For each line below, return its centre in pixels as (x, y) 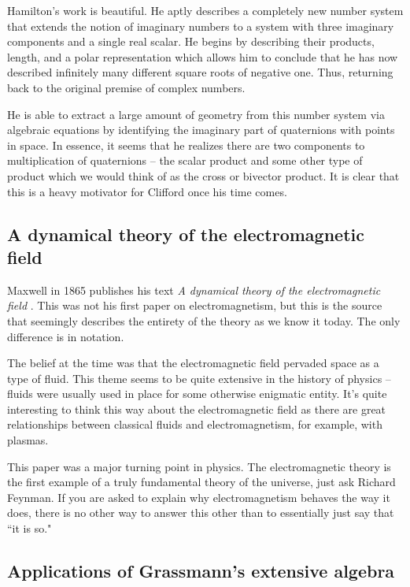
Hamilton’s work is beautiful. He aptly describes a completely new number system (205, 10)
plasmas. (28, 440)
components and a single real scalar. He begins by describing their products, (191, 41)
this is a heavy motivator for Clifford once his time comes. (147, 191)
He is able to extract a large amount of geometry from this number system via (196, 114)
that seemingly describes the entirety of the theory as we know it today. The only (204, 320)
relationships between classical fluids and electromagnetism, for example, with (195, 424)
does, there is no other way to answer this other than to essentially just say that (201, 513)
